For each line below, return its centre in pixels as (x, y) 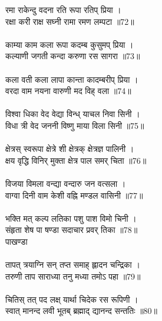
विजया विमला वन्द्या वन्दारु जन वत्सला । (66, 183)
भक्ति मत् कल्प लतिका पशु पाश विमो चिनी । (71, 218)
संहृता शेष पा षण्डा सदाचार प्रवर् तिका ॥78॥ (72, 230)
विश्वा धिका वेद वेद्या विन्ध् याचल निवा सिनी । (73, 114)
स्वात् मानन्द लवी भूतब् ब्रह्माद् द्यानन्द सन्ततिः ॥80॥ (82, 311)
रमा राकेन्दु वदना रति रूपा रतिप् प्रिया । (63, 9)
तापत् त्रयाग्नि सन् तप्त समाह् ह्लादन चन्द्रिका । (73, 265)
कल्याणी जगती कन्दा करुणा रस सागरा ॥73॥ (73, 56)
